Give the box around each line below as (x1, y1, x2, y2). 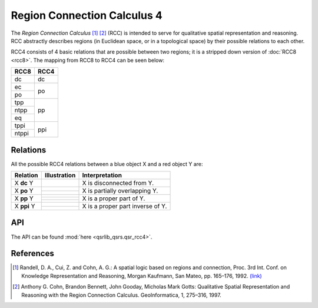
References (11, 249, 54, 259)
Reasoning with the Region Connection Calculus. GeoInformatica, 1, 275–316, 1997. (21, 292, 221, 299)
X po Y (14, 187, 34, 195)
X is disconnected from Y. (82, 179, 154, 187)
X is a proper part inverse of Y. (82, 202, 167, 210)
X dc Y (14, 179, 34, 187)
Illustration (44, 171, 76, 180)
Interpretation (82, 171, 122, 180)
